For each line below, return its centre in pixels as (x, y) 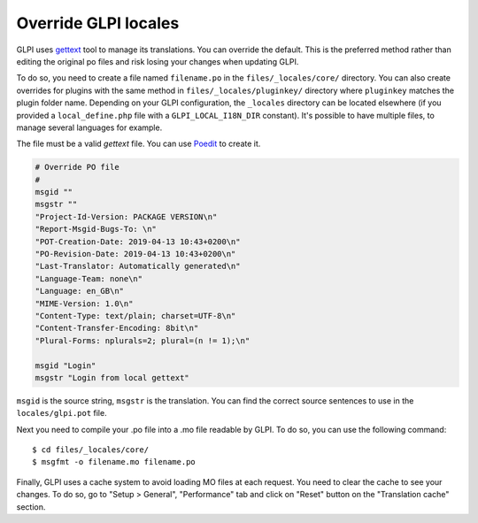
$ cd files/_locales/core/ (91, 450)
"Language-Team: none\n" (89, 278)
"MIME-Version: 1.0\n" (84, 304)
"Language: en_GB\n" (79, 291)
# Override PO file (77, 167)
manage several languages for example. (89, 127)
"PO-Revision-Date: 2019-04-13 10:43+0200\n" (135, 254)
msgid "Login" (66, 365)
